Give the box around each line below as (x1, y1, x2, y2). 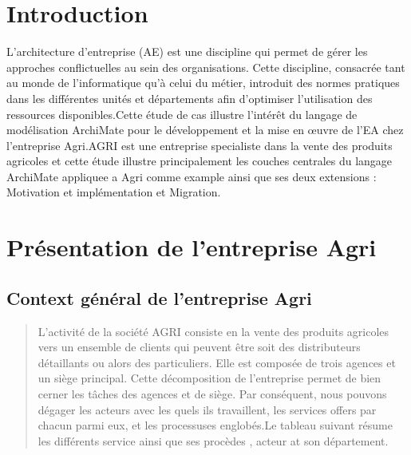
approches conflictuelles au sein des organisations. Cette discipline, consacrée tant (6, 58, 405, 75)
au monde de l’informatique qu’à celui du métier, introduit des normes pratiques (6, 74, 400, 91)
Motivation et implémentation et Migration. (6, 184, 221, 200)
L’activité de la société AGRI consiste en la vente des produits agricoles (38, 322, 389, 339)
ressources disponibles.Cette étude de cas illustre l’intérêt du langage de (6, 105, 358, 122)
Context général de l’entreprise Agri (6, 285, 312, 310)
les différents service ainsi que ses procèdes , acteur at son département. (38, 432, 389, 449)
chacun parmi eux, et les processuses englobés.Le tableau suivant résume (38, 417, 393, 433)
